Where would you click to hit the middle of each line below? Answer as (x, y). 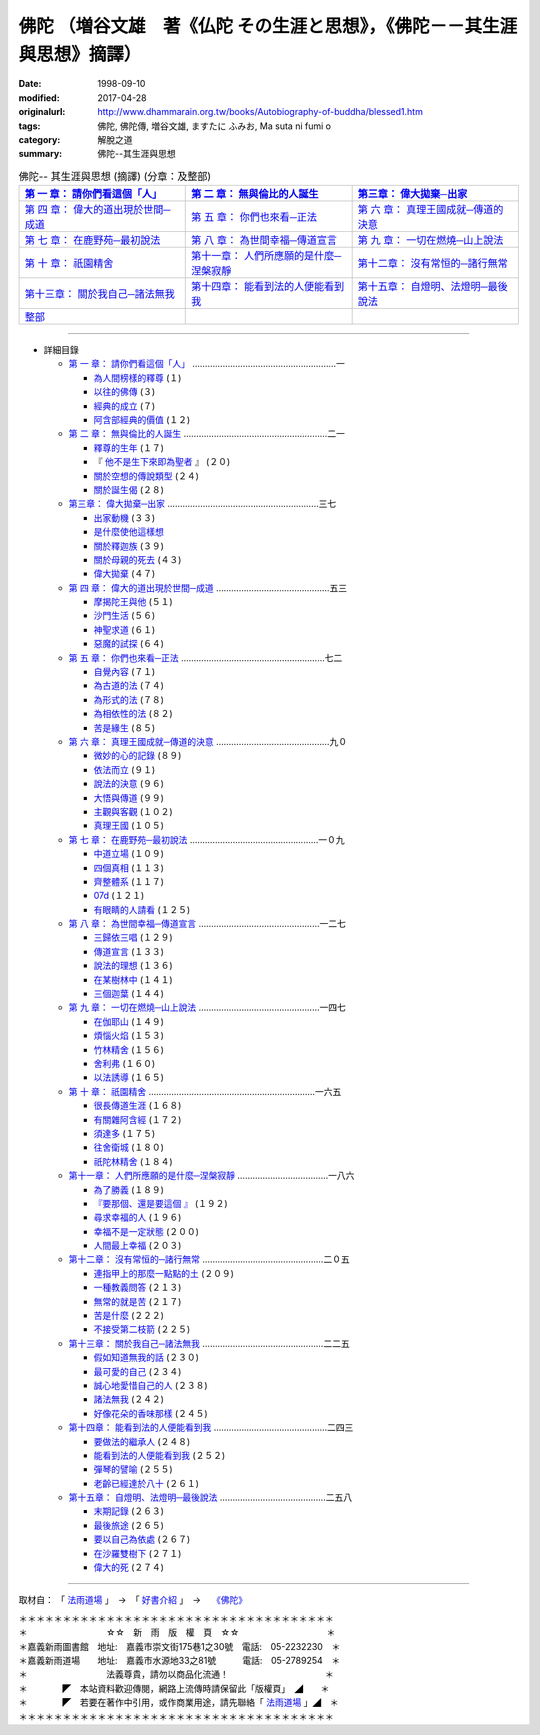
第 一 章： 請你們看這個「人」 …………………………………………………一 (206, 364)
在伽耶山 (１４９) (129, 1021)
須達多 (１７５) (124, 1133)
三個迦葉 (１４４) (129, 994)
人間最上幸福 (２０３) (137, 1246)
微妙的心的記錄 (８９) (137, 756)
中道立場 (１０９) (129, 854)
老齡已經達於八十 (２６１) (146, 1483)
